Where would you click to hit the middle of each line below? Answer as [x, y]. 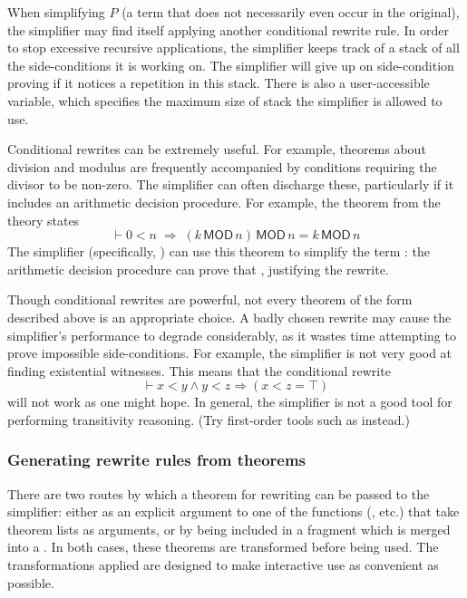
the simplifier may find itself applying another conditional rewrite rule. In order [228, 29]
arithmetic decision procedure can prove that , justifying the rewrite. [198, 269]
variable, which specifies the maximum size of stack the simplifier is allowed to [225, 100]
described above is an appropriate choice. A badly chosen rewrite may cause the [229, 317]
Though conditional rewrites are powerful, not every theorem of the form [210, 299]
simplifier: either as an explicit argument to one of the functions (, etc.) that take [233, 511]
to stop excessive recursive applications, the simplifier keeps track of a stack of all [233, 48]
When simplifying [56, 12]
